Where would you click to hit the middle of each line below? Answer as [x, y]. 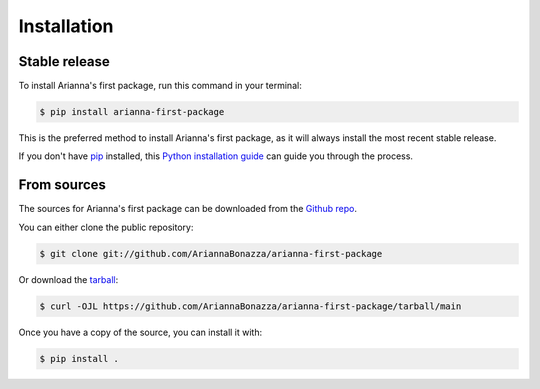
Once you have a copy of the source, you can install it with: [140, 332]
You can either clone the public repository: [106, 227]
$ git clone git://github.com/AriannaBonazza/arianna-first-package [211, 253]
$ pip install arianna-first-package [132, 112]
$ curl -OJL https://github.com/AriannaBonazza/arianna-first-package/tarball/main [250, 306]
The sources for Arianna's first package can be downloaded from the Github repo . [187, 209]
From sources [62, 185]
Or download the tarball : [68, 279]
